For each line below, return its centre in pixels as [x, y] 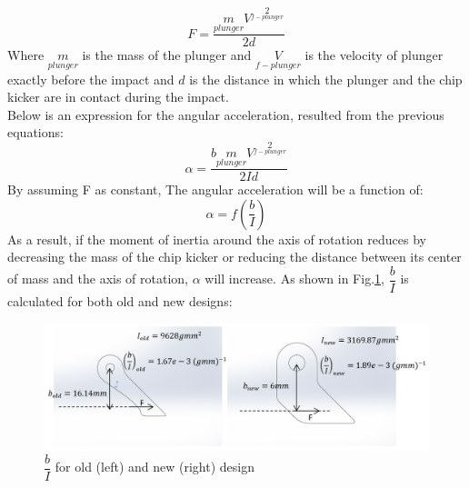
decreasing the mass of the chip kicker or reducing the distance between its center [234, 257]
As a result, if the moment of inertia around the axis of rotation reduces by [217, 239]
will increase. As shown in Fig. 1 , [294, 279]
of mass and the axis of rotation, [98, 279]
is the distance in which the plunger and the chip [326, 79]
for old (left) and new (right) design [155, 467]
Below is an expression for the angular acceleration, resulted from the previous [226, 114]
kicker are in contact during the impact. [118, 97]
